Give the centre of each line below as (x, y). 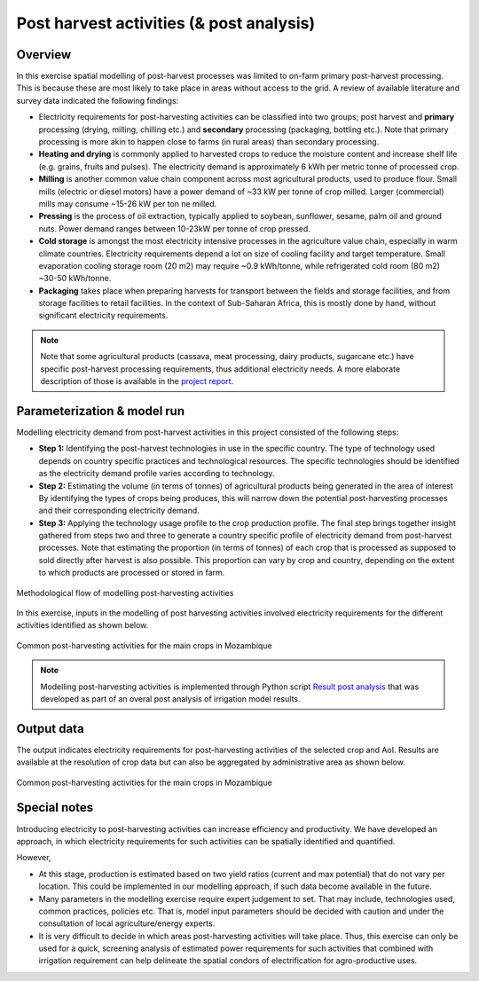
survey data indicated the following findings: (98, 100)
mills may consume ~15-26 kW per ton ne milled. (128, 203)
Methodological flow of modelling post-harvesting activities (125, 593)
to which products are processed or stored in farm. (132, 573)
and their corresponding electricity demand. (119, 511)
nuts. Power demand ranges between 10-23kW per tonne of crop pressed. (174, 228)
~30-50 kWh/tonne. (75, 279)
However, (34, 858)
